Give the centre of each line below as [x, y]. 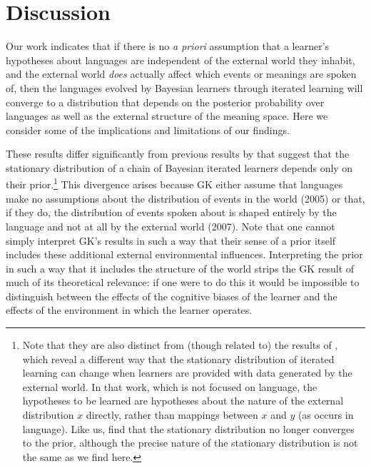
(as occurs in [326, 415]
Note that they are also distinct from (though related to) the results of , [180, 345]
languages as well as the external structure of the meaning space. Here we [167, 116]
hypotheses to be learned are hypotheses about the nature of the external [183, 401]
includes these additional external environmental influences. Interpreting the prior [184, 254]
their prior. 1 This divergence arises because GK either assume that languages [174, 183]
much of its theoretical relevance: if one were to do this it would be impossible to [183, 282]
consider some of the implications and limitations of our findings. [148, 129]
